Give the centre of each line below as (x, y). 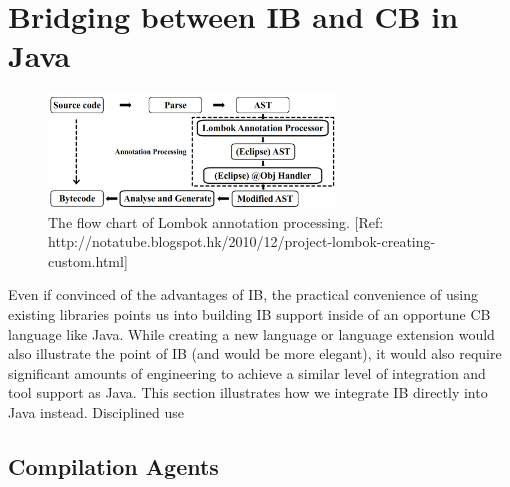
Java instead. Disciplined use (96, 411)
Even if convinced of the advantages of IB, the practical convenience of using (243, 294)
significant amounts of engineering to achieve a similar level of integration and (247, 372)
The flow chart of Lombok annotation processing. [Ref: (216, 221)
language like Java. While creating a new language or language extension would (251, 333)
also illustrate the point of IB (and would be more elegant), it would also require (255, 353)
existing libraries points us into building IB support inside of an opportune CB (249, 313)
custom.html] (88, 260)
